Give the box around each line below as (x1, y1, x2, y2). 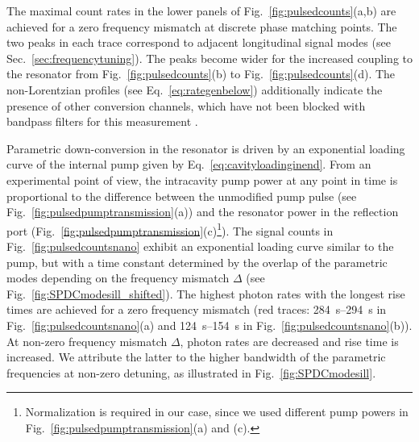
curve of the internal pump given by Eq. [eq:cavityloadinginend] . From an (6, 156, 371, 173)
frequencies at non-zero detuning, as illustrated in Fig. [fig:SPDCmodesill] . (6, 364, 376, 381)
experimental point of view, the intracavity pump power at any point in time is (6, 171, 398, 188)
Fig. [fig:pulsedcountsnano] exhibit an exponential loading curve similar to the (6, 237, 394, 254)
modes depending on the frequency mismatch (6, 269, 230, 286)
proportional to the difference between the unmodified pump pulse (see (6, 187, 357, 204)
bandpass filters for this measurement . (6, 113, 198, 130)
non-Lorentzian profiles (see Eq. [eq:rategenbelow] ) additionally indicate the (6, 81, 383, 98)
